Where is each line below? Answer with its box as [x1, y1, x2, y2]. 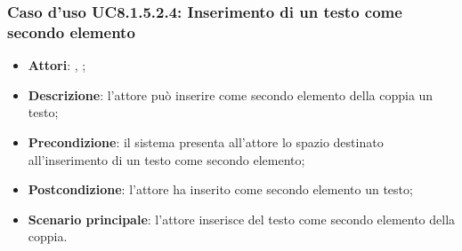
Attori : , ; [28, 56, 86, 75]
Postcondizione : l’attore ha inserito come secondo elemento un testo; [28, 180, 413, 199]
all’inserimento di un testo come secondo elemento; [28, 150, 305, 169]
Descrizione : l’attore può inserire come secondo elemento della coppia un [28, 85, 434, 104]
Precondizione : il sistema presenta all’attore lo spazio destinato [28, 132, 384, 151]
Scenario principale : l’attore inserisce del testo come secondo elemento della [28, 209, 456, 228]
